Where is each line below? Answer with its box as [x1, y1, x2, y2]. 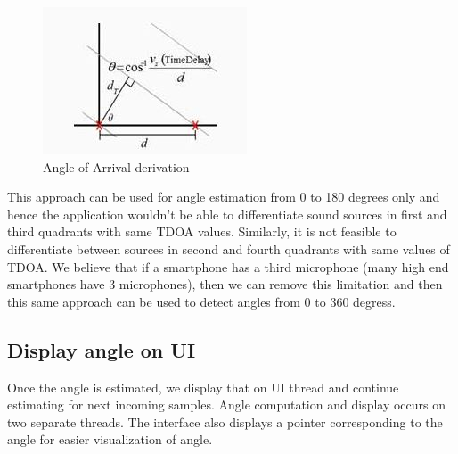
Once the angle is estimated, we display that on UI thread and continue [7, 377, 399, 396]
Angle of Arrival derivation [43, 157, 190, 176]
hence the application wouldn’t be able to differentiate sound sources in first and [7, 204, 447, 223]
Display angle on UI [7, 335, 196, 363]
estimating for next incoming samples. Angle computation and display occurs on [7, 395, 446, 414]
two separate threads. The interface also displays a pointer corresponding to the [7, 412, 443, 431]
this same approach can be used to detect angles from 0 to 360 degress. [7, 292, 396, 310]
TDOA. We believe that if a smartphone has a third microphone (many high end [7, 257, 449, 276]
